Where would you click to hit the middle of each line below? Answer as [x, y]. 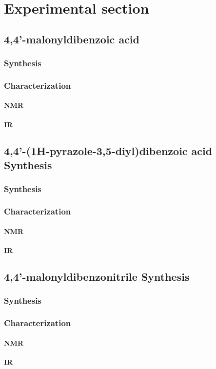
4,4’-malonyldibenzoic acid [72, 39]
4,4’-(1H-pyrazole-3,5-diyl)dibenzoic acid [108, 150]
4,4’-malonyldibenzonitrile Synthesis [97, 276]
